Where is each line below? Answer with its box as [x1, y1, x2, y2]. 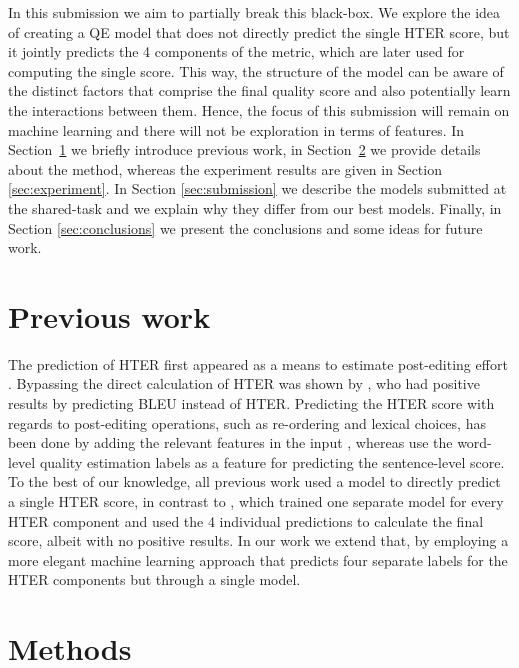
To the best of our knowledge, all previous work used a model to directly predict [8, 471, 501, 492]
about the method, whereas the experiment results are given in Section [8, 158, 442, 179]
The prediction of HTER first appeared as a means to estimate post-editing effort [8, 353, 508, 374]
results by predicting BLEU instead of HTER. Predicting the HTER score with [8, 393, 495, 414]
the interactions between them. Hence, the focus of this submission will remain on [8, 99, 510, 120]
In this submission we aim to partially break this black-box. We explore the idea [8, 2, 501, 22]
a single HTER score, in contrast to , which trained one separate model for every [8, 491, 504, 511]
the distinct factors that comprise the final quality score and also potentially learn [8, 80, 511, 101]
